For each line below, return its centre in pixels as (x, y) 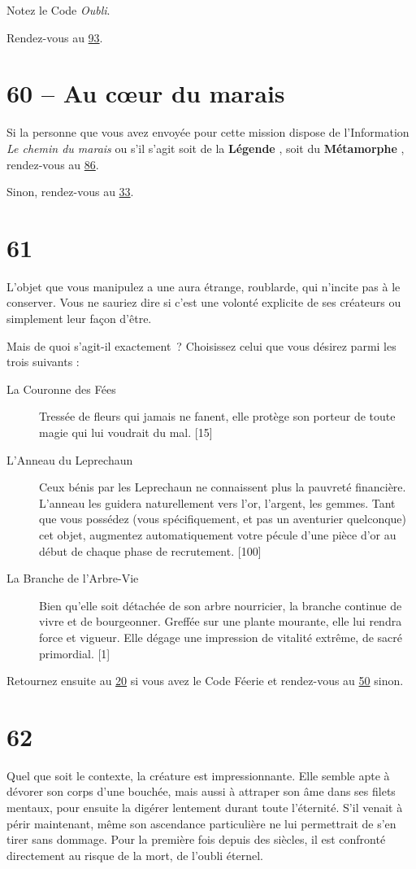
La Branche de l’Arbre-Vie (73, 578)
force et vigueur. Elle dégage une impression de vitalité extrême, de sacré (221, 637)
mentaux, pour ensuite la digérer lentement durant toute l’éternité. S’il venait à (205, 807)
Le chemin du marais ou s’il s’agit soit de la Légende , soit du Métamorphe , (206, 148)
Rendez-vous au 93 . (55, 37)
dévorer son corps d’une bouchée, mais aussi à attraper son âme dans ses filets (201, 791)
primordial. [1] (75, 653)
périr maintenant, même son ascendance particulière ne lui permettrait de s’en (201, 823)
